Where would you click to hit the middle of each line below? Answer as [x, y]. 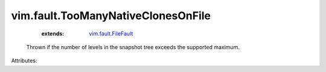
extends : [53, 34]
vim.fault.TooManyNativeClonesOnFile [111, 16]
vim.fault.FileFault [111, 34]
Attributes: [24, 61]
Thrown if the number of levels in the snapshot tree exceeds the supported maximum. [133, 47]
